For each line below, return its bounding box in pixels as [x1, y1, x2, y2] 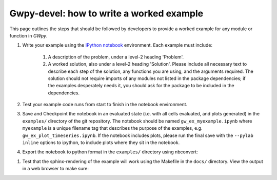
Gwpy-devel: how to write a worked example [9, 8, 204, 19]
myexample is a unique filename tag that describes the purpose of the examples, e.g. [22, 125, 203, 131]
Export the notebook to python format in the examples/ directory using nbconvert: [22, 149, 198, 155]
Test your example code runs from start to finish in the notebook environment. [22, 102, 188, 108]
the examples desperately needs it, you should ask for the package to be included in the [48, 83, 234, 89]
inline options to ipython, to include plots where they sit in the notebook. [22, 139, 180, 146]
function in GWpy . [9, 32, 48, 38]
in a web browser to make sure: [22, 166, 89, 172]
